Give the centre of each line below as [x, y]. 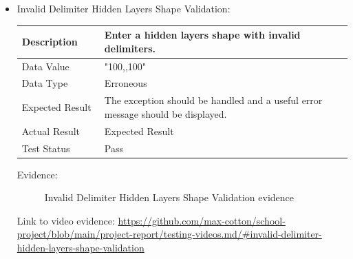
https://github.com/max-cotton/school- [202, 220]
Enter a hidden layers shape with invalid [202, 35]
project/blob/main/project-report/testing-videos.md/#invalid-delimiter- [169, 234]
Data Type [45, 83]
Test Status [46, 148]
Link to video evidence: [66, 220]
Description [50, 41]
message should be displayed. [165, 113]
